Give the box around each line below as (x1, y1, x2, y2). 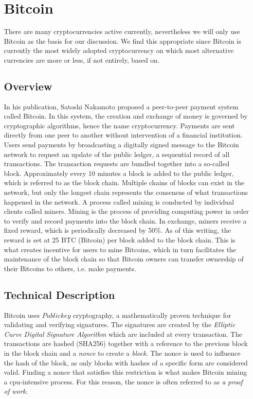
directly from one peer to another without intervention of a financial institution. (4, 130, 243, 140)
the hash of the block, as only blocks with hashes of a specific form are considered (4, 357, 248, 367)
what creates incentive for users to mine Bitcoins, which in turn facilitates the (4, 244, 236, 254)
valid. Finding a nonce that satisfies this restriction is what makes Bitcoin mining (4, 367, 247, 377)
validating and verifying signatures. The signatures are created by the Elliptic (4, 319, 235, 330)
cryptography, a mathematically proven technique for (72, 310, 231, 320)
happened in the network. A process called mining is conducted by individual (4, 196, 234, 207)
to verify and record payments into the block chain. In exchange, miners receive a (4, 215, 247, 226)
